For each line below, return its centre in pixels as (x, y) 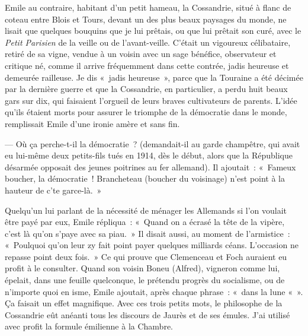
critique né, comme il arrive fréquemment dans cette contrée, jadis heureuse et (147, 65)
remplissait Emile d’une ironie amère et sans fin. (92, 123)
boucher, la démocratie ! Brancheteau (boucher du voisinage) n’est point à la (145, 178)
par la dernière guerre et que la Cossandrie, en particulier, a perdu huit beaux (146, 89)
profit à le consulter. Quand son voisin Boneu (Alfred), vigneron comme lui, (142, 268)
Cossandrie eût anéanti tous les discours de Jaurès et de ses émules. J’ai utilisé (147, 314)
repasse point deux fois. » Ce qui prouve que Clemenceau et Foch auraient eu (146, 256)
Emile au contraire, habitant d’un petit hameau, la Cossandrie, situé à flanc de (148, 7)
